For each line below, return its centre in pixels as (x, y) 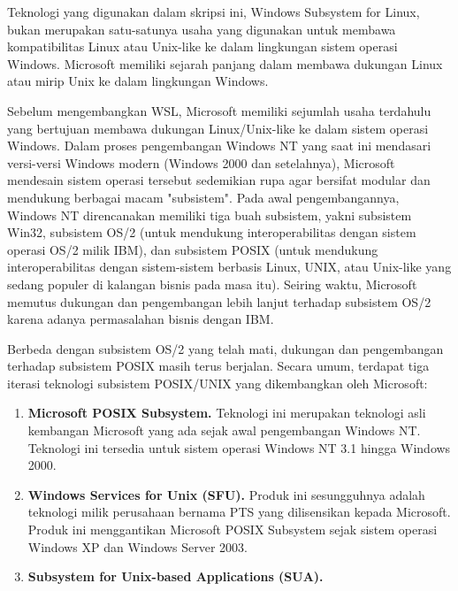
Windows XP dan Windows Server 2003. (137, 546)
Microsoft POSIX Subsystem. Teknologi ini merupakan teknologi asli (227, 413)
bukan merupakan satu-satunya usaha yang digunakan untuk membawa (202, 29)
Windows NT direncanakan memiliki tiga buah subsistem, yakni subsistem (210, 215)
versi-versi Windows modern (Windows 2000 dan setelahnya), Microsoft (201, 162)
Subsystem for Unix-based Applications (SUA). (176, 576)
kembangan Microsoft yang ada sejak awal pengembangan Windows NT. (224, 430)
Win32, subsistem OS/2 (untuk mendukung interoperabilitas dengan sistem (212, 232)
